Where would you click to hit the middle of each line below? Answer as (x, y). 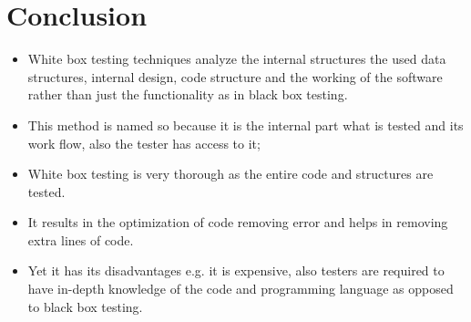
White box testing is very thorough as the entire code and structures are (230, 174)
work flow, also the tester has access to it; (144, 143)
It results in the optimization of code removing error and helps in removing (238, 222)
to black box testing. (85, 306)
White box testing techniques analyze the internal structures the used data (237, 59)
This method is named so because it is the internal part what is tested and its (246, 125)
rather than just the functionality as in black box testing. (188, 94)
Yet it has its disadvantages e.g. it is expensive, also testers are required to (236, 270)
